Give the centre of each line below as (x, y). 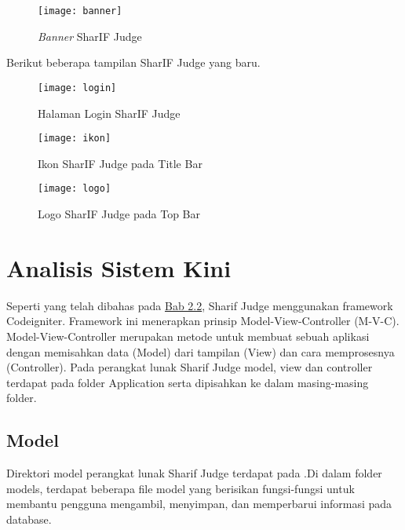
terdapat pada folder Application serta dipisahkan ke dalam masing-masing (188, 382)
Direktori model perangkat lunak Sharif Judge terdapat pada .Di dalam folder (194, 473)
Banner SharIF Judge (90, 36)
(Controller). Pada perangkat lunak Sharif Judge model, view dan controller (190, 367)
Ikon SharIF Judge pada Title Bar (120, 163)
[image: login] (77, 88)
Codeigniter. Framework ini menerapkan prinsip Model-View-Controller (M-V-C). (203, 321)
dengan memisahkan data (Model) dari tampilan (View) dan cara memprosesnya (201, 351)
